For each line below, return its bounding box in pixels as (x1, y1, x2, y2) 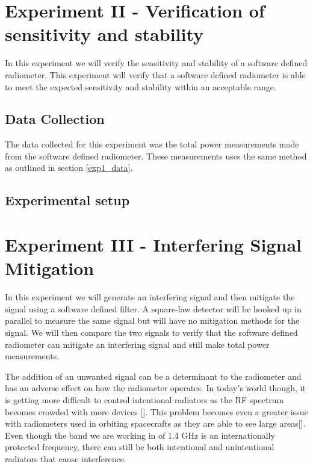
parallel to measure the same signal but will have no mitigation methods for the (5, 314, 300, 327)
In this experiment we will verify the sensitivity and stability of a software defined (5, 57, 308, 69)
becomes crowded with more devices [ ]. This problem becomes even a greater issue (5, 405, 308, 418)
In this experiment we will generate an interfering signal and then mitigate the (5, 291, 295, 303)
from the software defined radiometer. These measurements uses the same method (5, 149, 307, 162)
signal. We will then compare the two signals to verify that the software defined (5, 326, 298, 338)
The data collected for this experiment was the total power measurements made (5, 138, 299, 150)
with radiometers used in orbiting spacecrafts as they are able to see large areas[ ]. (5, 417, 306, 430)
